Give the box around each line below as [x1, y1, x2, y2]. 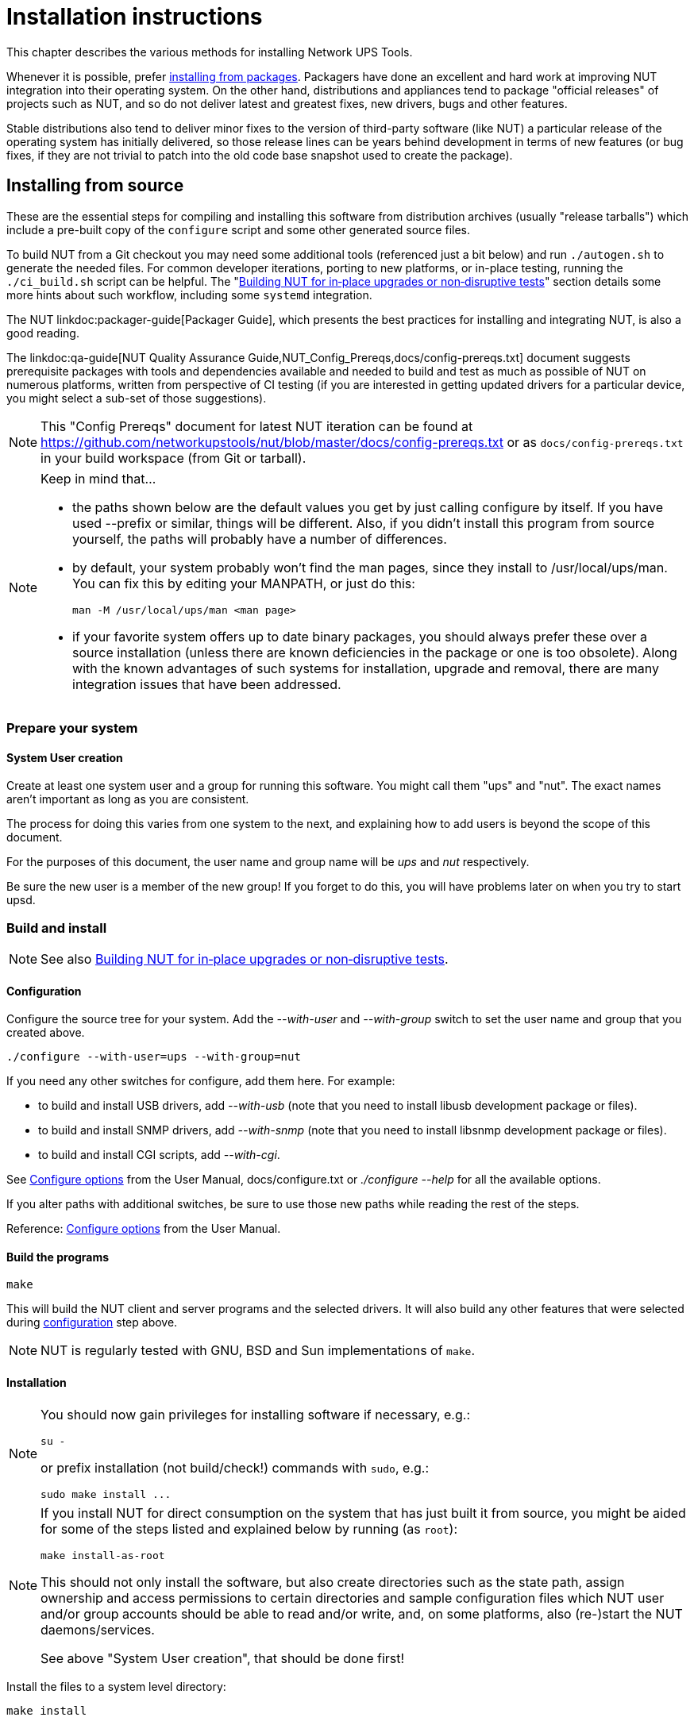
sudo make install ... [40, 1488, 172, 1500]
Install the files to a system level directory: [6, 1679, 226, 1693]
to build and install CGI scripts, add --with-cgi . [38, 1148, 280, 1162]
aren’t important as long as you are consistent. [6, 792, 249, 807]
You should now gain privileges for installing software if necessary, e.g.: [40, 1406, 471, 1423]
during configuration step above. [6, 1315, 178, 1330]
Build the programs [6, 1249, 110, 1264]
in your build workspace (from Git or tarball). [40, 449, 307, 466]
